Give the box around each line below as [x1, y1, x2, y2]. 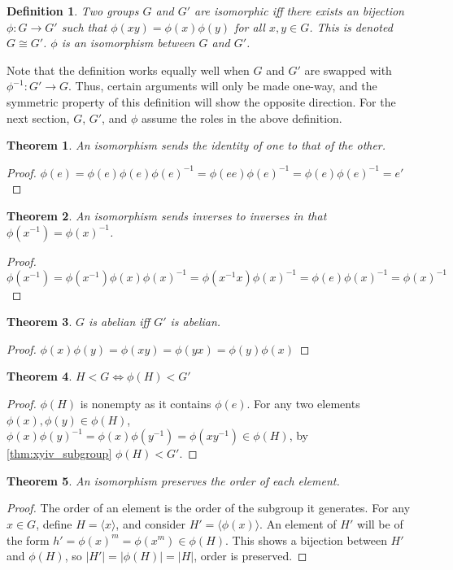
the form [7, 531, 50, 548]
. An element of [259, 515, 337, 532]
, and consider [115, 515, 186, 532]
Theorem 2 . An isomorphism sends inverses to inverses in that [7, 207, 327, 224]
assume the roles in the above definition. [141, 109, 342, 126]
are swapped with [304, 61, 392, 78]
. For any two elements [246, 395, 360, 411]
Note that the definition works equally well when [7, 61, 250, 78]
